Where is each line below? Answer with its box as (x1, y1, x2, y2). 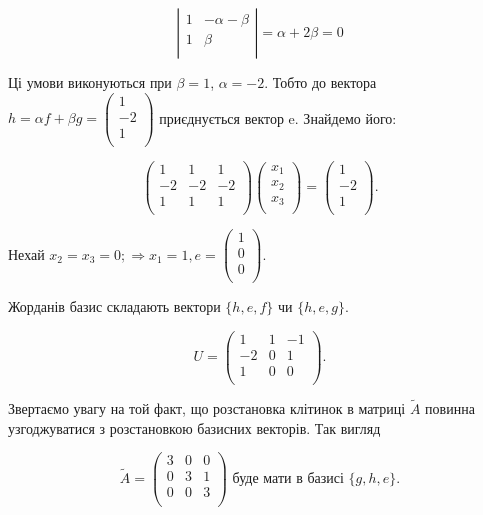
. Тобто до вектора (264, 72, 377, 92)
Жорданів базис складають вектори (8, 296, 221, 317)
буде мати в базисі (232, 471, 344, 486)
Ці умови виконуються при (8, 72, 172, 92)
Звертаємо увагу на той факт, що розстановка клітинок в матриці (8, 398, 406, 419)
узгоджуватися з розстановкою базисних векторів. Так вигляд (8, 417, 381, 438)
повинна (425, 398, 475, 419)
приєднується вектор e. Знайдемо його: (159, 107, 397, 128)
